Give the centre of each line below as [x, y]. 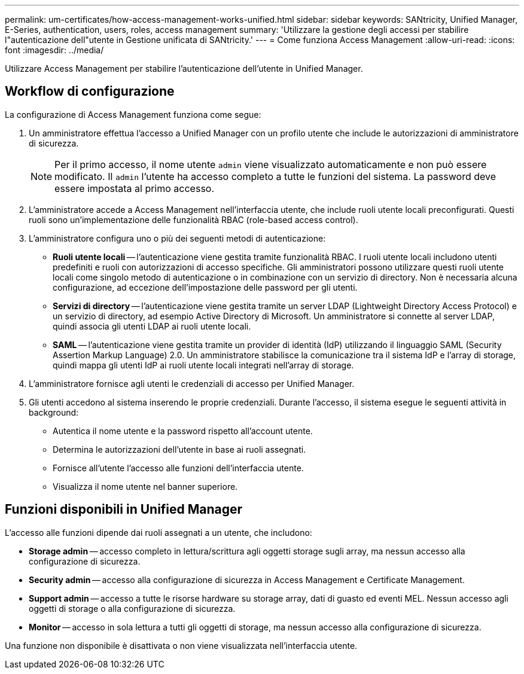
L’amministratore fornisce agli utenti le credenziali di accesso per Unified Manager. [192, 383]
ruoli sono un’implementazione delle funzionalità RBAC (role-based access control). [194, 219]
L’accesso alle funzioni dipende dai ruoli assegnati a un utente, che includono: [159, 532]
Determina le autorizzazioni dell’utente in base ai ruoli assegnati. [179, 449]
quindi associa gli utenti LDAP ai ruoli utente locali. [152, 326]
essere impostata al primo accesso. [135, 188]
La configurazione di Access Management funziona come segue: [133, 114]
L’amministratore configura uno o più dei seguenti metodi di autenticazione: [177, 238]
